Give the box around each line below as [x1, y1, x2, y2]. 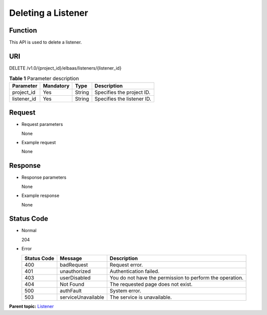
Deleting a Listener [9, 7, 89, 18]
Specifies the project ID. [94, 89, 151, 96]
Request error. [109, 261, 143, 268]
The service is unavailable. [109, 294, 172, 301]
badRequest [59, 261, 89, 268]
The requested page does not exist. [109, 280, 193, 287]
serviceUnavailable [59, 294, 104, 301]
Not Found [59, 280, 85, 287]
